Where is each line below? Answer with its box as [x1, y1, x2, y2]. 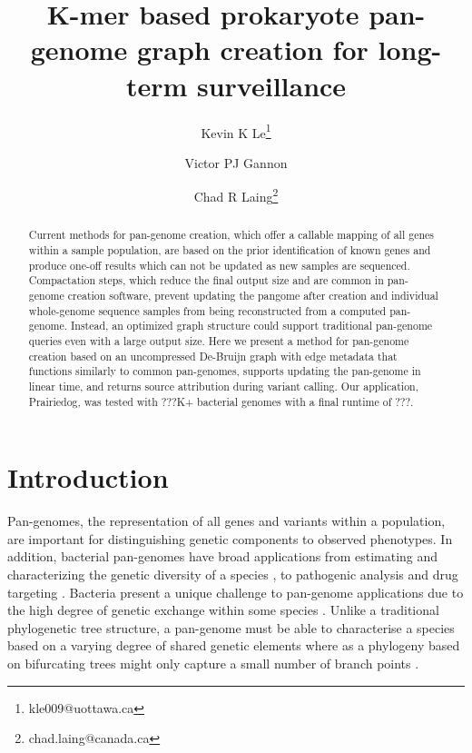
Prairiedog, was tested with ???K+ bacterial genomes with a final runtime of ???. [28, 393, 414, 409]
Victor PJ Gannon [184, 153, 288, 172]
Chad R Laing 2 [193, 184, 279, 205]
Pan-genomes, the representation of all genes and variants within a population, [7, 511, 446, 530]
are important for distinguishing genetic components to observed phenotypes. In [7, 529, 453, 548]
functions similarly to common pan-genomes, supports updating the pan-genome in [28, 363, 421, 379]
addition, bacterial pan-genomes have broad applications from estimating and [7, 547, 438, 566]
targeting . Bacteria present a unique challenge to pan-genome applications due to [7, 582, 464, 601]
